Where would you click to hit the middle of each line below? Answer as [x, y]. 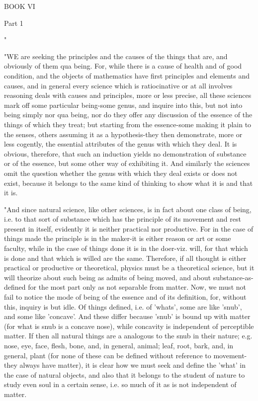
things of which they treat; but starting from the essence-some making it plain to [128, 124]
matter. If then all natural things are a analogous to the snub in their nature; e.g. [128, 336]
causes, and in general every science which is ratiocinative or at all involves [118, 85]
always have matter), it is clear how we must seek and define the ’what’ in [133, 365]
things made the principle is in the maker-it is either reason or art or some [118, 238]
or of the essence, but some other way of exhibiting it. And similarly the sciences [127, 163]
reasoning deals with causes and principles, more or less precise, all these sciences [128, 95]
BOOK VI [20, 6]
